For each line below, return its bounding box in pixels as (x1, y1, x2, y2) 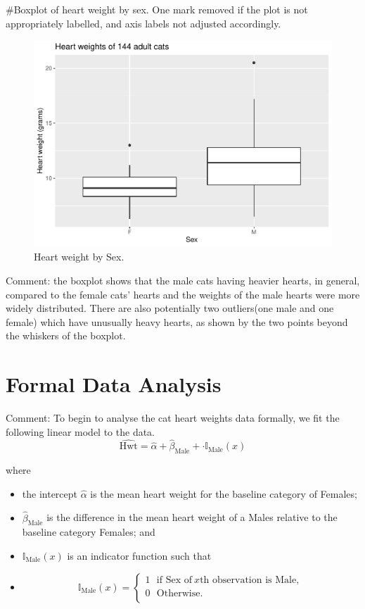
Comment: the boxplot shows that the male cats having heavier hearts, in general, (6, 272, 360, 287)
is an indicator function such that (67, 548, 212, 563)
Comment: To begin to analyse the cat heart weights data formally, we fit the (6, 410, 340, 425)
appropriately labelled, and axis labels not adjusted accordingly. (6, 15, 281, 30)
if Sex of (156, 575, 193, 585)
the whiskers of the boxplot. (6, 328, 126, 343)
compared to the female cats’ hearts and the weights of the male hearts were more (6, 287, 360, 301)
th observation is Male (200, 575, 297, 585)
